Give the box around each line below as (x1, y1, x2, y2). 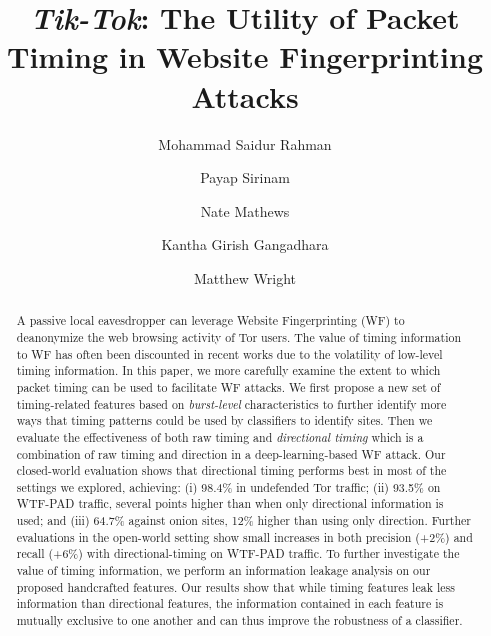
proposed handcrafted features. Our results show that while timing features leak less (16, 578, 455, 595)
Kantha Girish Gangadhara (161, 234, 329, 255)
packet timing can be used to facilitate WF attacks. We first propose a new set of (16, 378, 441, 395)
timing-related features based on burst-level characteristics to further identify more (16, 395, 447, 412)
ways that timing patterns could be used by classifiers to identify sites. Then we (16, 412, 433, 429)
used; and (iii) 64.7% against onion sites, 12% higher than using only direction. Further (16, 512, 471, 529)
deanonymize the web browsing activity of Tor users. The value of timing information (16, 328, 462, 345)
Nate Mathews (200, 200, 290, 221)
